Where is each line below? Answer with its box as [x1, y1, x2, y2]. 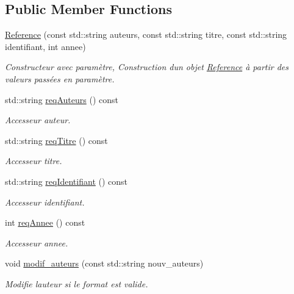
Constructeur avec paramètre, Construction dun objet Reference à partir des [5, 60, 289, 73]
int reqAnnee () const [5, 216, 85, 229]
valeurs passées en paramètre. [5, 72, 115, 85]
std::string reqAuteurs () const [5, 93, 118, 106]
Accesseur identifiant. [5, 195, 85, 208]
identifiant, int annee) [5, 40, 86, 52]
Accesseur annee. [5, 236, 68, 249]
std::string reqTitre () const [5, 134, 108, 146]
